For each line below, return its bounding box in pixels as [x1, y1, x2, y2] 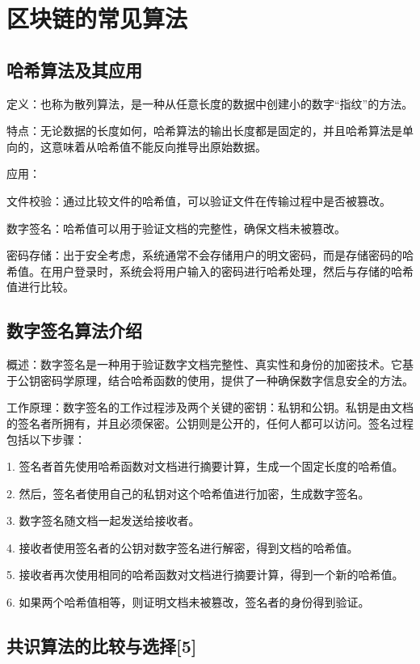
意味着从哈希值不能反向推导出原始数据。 [51, 137, 267, 154]
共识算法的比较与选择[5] [6, 633, 197, 658]
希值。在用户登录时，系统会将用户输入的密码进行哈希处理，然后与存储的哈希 [6, 262, 414, 279]
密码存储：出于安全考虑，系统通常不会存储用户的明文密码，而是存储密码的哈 [6, 247, 414, 264]
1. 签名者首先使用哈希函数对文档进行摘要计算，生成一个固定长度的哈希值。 [6, 458, 404, 475]
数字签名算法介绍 [6, 318, 142, 343]
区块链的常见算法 [6, 2, 188, 35]
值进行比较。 [6, 278, 74, 295]
